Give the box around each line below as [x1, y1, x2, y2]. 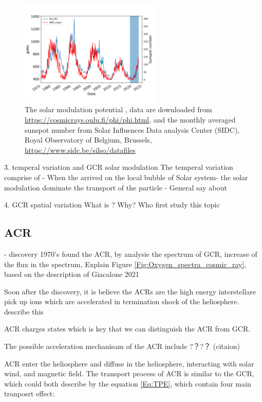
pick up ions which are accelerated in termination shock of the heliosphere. [4, 296, 239, 307]
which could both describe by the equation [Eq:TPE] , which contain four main [4, 378, 251, 389]
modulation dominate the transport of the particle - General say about [4, 182, 227, 193]
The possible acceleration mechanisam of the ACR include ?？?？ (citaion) [4, 341, 240, 352]
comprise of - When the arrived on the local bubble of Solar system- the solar [4, 171, 248, 182]
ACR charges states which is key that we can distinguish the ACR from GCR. [4, 323, 251, 334]
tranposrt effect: [4, 388, 55, 399]
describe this [4, 306, 44, 317]
